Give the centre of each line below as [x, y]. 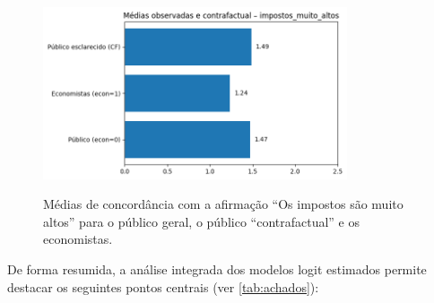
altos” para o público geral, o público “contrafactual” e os [201, 221]
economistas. [78, 239]
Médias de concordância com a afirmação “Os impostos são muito [223, 204]
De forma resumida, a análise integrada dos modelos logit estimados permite [217, 269]
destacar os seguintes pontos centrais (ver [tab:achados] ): [163, 286]
